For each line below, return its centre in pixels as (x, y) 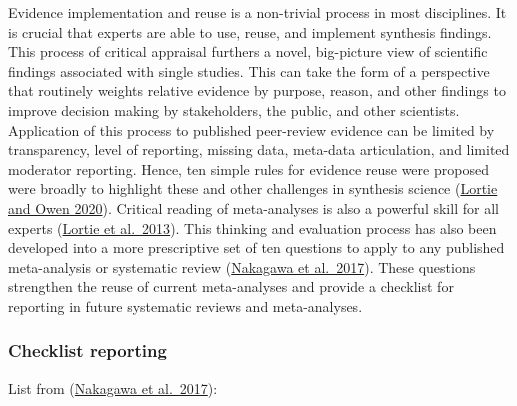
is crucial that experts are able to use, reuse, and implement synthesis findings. (250, 31)
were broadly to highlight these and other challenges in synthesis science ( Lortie (253, 188)
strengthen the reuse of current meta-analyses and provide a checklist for (231, 286)
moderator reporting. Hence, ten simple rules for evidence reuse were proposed (248, 168)
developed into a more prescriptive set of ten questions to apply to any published (256, 247)
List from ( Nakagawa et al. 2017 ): (113, 387)
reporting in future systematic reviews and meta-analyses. (185, 305)
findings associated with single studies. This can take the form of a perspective (249, 70)
